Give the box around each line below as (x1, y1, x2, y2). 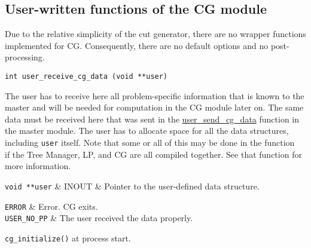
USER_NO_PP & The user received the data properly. (5, 212, 193, 224)
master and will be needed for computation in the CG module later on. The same (5, 101, 304, 114)
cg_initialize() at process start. (5, 231, 131, 244)
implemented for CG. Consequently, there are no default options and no (5, 39, 269, 51)
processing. (5, 51, 45, 63)
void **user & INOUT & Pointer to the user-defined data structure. (5, 179, 260, 192)
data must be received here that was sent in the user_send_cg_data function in (5, 112, 300, 125)
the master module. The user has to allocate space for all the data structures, (5, 124, 289, 137)
